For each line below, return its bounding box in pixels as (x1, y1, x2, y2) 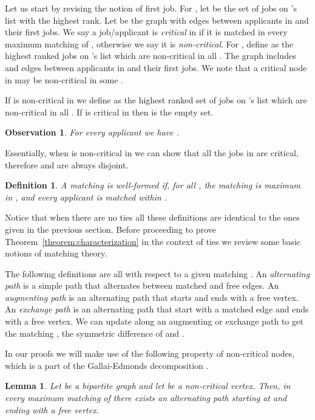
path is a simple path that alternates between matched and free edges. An (5, 279, 279, 292)
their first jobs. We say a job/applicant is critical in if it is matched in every (5, 26, 288, 38)
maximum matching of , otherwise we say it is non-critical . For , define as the (5, 37, 294, 50)
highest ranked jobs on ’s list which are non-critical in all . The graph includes (5, 49, 296, 62)
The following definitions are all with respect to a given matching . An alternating (5, 267, 310, 280)
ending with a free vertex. (5, 403, 99, 416)
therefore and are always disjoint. (5, 158, 129, 171)
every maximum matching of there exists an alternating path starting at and (5, 391, 287, 404)
